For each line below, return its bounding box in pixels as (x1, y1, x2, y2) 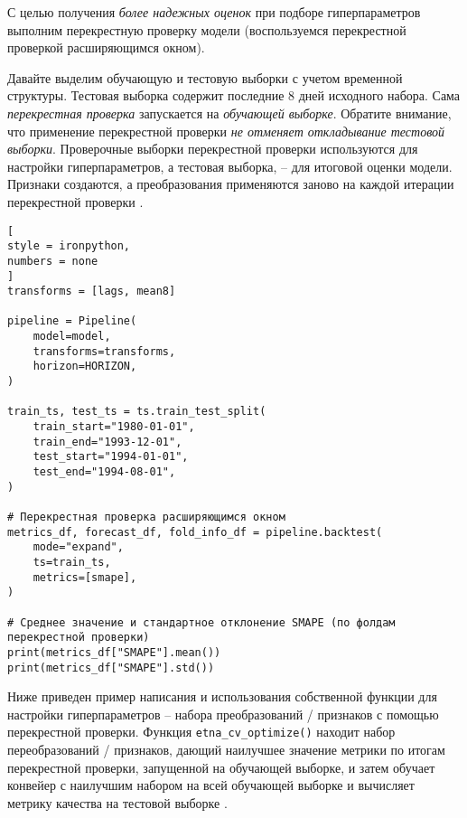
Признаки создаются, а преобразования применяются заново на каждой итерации (7, 174, 454, 193)
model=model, (33, 330, 111, 343)
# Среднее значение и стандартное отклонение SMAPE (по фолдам (7, 616, 396, 629)
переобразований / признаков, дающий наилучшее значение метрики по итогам (7, 740, 445, 759)
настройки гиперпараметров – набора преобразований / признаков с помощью (7, 704, 439, 723)
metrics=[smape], (33, 570, 137, 584)
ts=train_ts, (33, 555, 111, 569)
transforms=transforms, (33, 344, 176, 358)
